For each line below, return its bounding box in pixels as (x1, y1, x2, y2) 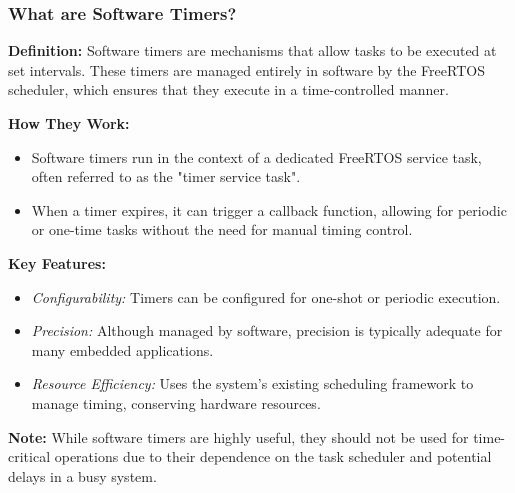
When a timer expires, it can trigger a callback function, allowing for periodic (31, 199, 507, 220)
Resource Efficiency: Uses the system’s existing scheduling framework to (31, 373, 474, 394)
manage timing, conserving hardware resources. (31, 392, 321, 413)
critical (8, 446, 51, 467)
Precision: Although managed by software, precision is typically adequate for (31, 320, 503, 341)
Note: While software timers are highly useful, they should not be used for (8, 426, 469, 447)
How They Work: (8, 113, 130, 133)
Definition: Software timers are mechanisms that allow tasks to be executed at (8, 40, 497, 61)
